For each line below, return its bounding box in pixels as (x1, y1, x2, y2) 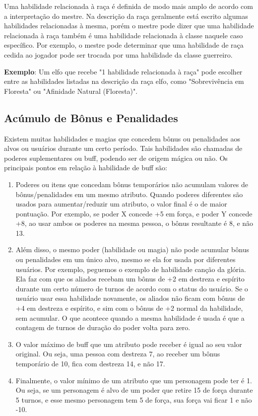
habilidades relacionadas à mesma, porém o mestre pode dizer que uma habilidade (4, 20, 254, 31)
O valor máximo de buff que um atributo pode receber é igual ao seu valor (15, 339, 242, 349)
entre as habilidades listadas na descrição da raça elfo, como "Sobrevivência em (4, 76, 244, 86)
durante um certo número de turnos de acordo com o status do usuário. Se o (15, 283, 248, 293)
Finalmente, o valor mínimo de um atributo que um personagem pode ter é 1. (15, 375, 252, 385)
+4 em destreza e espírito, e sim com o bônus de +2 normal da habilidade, (15, 303, 243, 313)
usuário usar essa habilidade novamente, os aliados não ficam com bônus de (15, 293, 245, 303)
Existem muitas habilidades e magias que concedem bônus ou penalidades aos (4, 133, 240, 143)
